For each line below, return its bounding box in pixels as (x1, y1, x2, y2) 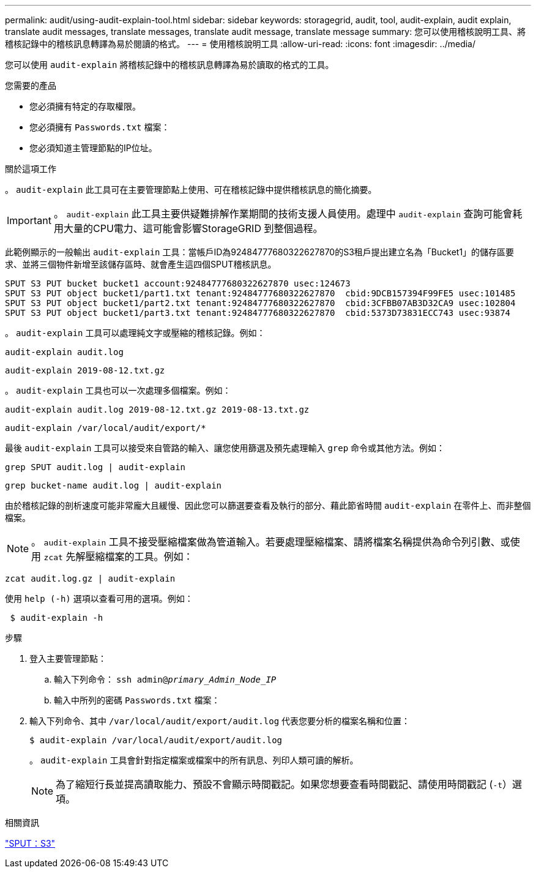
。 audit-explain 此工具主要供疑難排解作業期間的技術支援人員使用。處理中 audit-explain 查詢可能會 (53, 208, 513, 220)
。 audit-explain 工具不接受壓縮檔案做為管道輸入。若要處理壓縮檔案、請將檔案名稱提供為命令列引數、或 (31, 536, 510, 548)
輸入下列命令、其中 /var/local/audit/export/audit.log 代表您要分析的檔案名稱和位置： (29, 716, 411, 726)
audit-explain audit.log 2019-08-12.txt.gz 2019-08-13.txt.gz (5, 405, 310, 414)
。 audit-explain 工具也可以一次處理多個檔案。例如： (5, 385, 231, 395)
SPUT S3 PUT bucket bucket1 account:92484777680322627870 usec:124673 (5, 279, 351, 288)
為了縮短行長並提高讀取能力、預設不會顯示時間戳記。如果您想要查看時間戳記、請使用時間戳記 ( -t (56, 778, 503, 790)
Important (7, 214, 51, 227)
